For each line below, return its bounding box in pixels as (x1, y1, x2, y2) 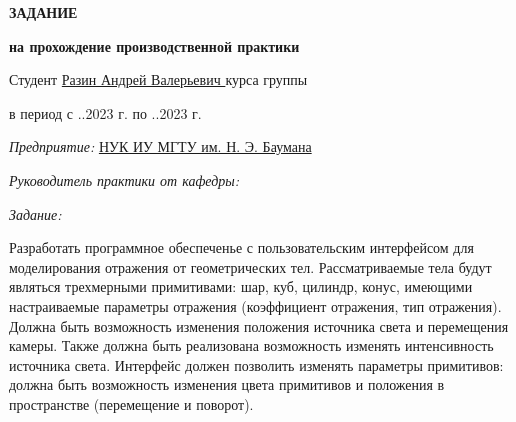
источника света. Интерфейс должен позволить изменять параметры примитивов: (9, 354, 504, 375)
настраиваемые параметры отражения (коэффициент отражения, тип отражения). (9, 295, 502, 316)
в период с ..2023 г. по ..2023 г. (9, 102, 202, 123)
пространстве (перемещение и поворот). (9, 393, 254, 414)
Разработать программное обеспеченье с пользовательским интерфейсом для (9, 237, 474, 258)
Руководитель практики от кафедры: (9, 169, 240, 190)
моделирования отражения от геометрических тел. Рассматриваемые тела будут (9, 256, 492, 277)
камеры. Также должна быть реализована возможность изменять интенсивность (9, 335, 494, 356)
